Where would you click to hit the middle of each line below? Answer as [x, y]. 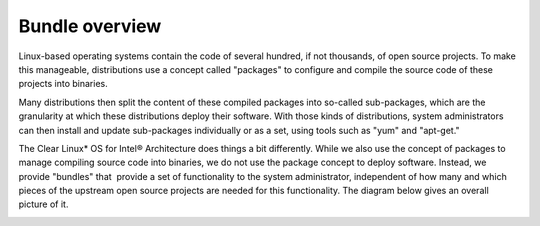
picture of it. [43, 204]
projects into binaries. [63, 84]
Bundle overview [90, 26]
